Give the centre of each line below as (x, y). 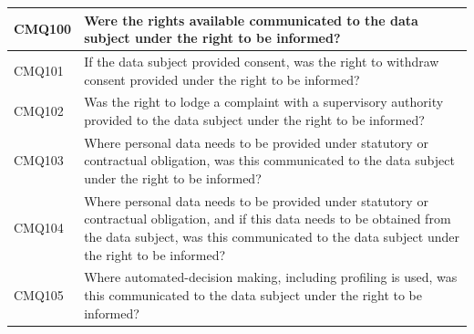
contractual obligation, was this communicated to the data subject (269, 160)
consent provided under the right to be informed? (222, 79)
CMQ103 (39, 160)
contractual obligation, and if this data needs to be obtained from (268, 219)
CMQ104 (39, 228)
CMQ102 (39, 111)
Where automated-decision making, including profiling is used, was (271, 277)
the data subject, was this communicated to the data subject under (272, 237)
